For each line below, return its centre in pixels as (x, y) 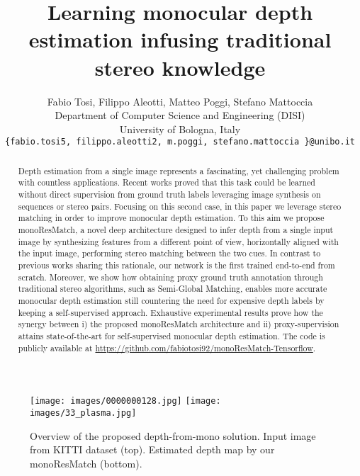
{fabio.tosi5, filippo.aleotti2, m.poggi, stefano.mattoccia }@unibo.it (180, 142)
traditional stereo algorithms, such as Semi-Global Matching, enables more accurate (173, 289)
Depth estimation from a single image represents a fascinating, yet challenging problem (179, 170)
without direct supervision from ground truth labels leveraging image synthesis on (169, 194)
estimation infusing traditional (180, 39)
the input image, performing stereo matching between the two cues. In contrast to (169, 253)
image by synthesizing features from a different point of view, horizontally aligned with (178, 241)
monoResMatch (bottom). (86, 463)
